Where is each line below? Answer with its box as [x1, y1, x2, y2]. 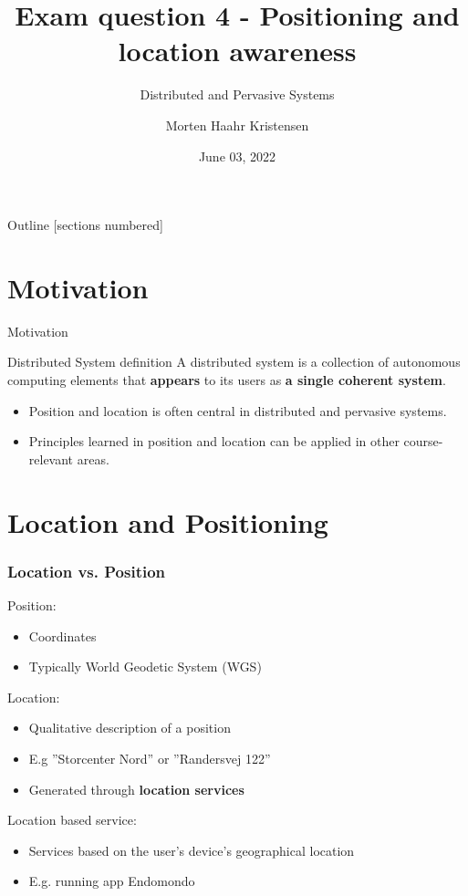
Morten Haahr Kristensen [165, 115, 309, 134]
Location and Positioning [7, 503, 328, 540]
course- [403, 432, 443, 451]
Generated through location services [28, 779, 244, 798]
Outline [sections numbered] [7, 215, 163, 234]
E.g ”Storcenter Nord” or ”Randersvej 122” [28, 748, 271, 767]
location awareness [118, 32, 357, 69]
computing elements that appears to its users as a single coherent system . [7, 370, 446, 389]
